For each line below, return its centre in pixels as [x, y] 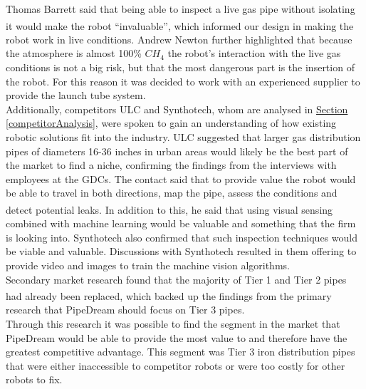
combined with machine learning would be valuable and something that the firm [181, 223]
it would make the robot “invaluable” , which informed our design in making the [180, 25]
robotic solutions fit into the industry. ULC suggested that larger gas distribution [183, 137]
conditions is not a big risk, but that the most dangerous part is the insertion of [180, 67]
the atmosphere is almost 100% [74, 53]
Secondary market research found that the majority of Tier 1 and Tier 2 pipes [176, 279]
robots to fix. [34, 379]
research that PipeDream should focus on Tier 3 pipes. [125, 310]
